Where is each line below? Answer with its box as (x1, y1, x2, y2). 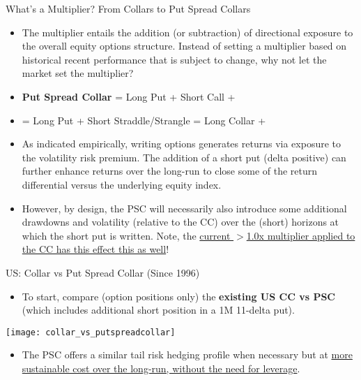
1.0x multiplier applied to (246, 228, 355, 242)
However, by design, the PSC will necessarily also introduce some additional (22, 200, 347, 215)
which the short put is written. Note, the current (22, 228, 231, 242)
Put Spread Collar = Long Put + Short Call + (22, 89, 236, 103)
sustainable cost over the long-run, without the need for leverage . (22, 360, 300, 375)
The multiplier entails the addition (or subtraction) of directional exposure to (22, 24, 353, 39)
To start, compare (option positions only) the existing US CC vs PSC (22, 288, 335, 303)
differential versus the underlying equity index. (22, 177, 222, 191)
